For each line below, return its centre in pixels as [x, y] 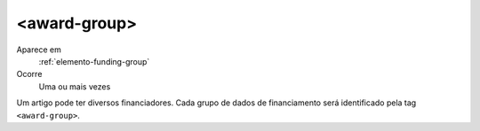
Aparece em [39, 50]
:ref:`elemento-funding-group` [94, 61]
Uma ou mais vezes [75, 86]
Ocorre [29, 74]
